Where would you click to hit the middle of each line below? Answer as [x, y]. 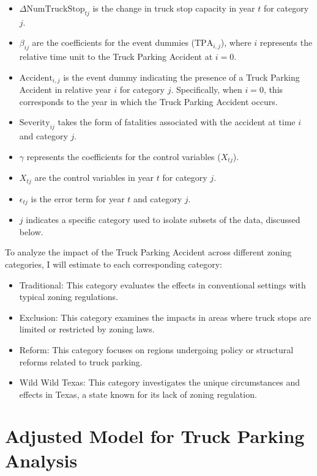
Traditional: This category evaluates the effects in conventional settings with [162, 284]
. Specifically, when [207, 90]
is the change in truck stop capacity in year [174, 8]
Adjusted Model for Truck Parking [155, 436]
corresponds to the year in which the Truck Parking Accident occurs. [148, 101]
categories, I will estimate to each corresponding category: [114, 264]
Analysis [41, 460]
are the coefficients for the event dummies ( [114, 42]
